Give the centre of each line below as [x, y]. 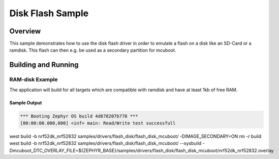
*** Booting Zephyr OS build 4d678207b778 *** [79, 116]
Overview [25, 31]
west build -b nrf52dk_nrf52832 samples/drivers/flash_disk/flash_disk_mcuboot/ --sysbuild [105, 143]
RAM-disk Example [34, 79]
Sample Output [26, 103]
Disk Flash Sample [49, 13]
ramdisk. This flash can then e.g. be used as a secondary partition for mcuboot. [93, 50]
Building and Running [44, 65]
